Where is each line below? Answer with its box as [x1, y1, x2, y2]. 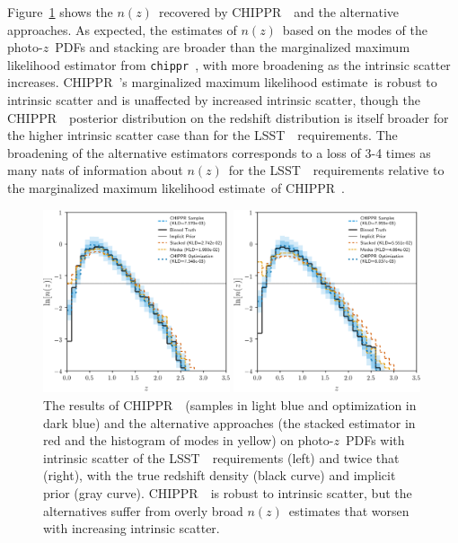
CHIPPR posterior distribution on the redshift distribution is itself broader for [7, 108, 449, 127]
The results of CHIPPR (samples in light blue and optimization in [43, 396, 417, 415]
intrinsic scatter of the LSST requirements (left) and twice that [43, 448, 400, 467]
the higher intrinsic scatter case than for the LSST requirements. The [7, 126, 398, 145]
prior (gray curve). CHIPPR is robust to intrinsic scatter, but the [43, 484, 412, 503]
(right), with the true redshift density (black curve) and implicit [43, 466, 396, 485]
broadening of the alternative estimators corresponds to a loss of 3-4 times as [7, 143, 431, 162]
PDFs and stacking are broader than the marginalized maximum [55, 38, 410, 57]
